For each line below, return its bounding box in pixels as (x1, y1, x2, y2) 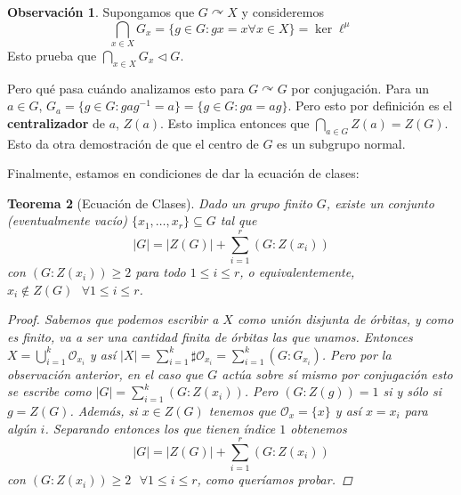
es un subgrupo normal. (277, 134, 406, 152)
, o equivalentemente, (239, 263, 355, 281)
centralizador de (7, 113, 105, 132)
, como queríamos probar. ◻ (197, 470, 352, 489)
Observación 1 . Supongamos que (7, 3, 195, 20)
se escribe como (7, 382, 92, 401)
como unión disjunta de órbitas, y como (237, 310, 454, 329)
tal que (220, 211, 257, 230)
